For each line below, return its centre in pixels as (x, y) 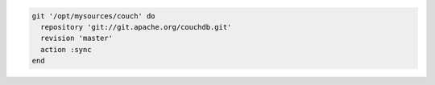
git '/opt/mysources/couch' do (94, 16)
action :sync (66, 49)
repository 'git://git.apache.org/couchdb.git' (136, 27)
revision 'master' (77, 38)
